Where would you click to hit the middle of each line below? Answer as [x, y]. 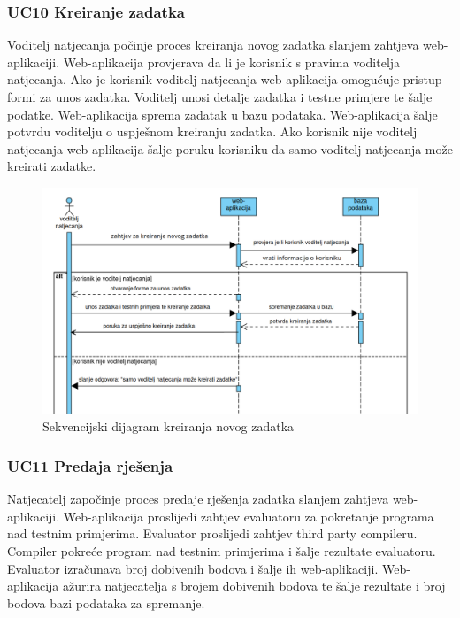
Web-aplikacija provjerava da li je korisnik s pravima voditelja [232, 62]
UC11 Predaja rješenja [90, 465]
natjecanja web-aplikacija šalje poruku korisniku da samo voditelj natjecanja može [230, 148]
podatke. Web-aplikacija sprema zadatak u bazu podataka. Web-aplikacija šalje [222, 114]
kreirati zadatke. [52, 166]
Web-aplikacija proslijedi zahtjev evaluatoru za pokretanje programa [249, 516]
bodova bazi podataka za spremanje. [106, 603]
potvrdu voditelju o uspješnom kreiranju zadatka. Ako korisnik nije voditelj [212, 131]
